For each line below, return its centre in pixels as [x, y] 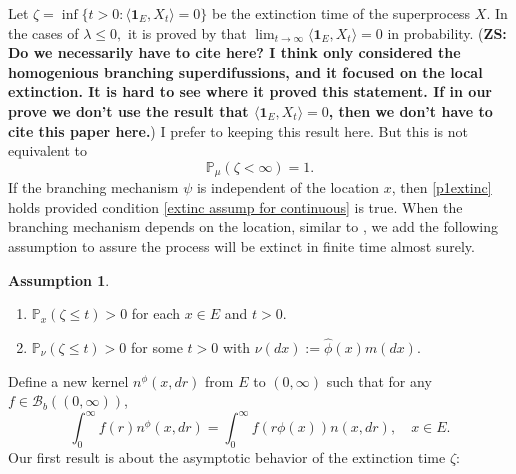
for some [157, 346]
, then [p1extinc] [441, 187]
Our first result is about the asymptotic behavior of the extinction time [227, 457]
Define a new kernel [68, 380]
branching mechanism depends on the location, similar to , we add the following [253, 226]
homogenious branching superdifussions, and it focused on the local [245, 71]
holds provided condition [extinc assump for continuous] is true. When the [235, 206]
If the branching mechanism [93, 187]
